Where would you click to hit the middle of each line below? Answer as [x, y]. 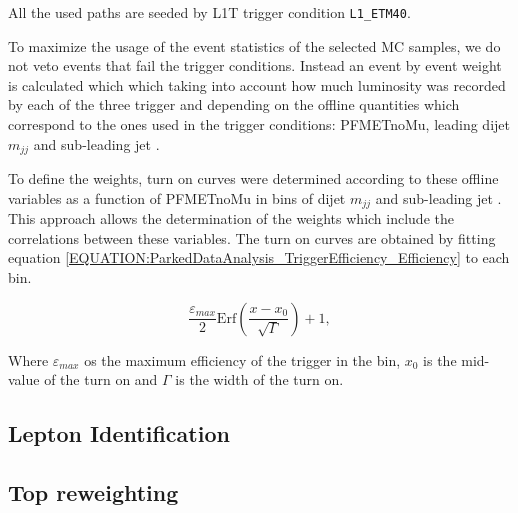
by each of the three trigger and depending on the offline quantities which [234, 104]
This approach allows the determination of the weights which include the [231, 218]
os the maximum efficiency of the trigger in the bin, [242, 359]
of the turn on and [101, 379]
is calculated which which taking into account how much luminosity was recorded [257, 84]
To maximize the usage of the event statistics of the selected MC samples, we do [254, 45]
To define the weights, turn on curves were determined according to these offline [253, 178]
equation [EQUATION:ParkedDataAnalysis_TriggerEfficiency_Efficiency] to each [259, 257]
